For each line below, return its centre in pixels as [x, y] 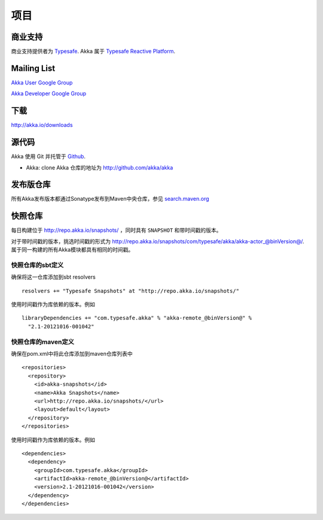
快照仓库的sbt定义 [37, 265]
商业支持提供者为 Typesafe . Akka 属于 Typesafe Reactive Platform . [93, 52]
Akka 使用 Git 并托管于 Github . [48, 156]
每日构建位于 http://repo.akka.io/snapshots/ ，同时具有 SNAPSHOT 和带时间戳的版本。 [116, 230]
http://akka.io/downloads [42, 125]
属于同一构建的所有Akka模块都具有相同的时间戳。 [72, 250]
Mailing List [33, 68]
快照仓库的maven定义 [43, 341]
